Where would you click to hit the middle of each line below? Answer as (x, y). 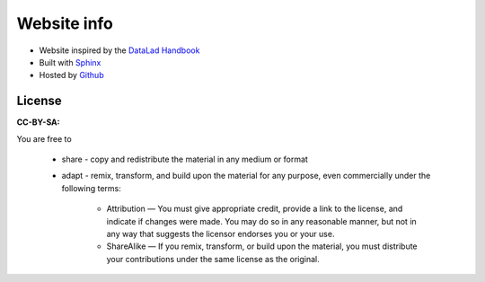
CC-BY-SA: (38, 122)
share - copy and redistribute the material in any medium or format (185, 159)
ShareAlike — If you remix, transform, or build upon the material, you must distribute (262, 246)
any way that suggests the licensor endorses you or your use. (220, 234)
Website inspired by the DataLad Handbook (119, 50)
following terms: (91, 188)
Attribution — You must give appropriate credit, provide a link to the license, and (255, 209)
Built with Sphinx (70, 62)
